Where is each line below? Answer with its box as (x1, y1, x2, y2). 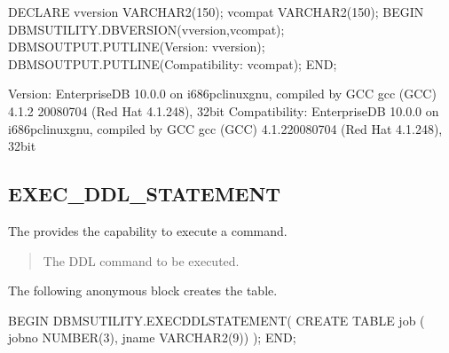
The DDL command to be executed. (43, 251, 240, 270)
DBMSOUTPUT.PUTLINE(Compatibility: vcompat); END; (8, 54, 337, 73)
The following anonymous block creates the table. (8, 281, 278, 300)
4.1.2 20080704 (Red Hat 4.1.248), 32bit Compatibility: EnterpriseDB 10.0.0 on (8, 101, 439, 120)
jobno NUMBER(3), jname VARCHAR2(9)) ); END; (8, 328, 296, 347)
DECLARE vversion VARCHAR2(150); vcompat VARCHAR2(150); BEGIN (8, 3, 424, 20)
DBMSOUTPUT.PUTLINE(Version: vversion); (8, 37, 265, 56)
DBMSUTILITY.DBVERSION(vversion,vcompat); (8, 20, 285, 38)
